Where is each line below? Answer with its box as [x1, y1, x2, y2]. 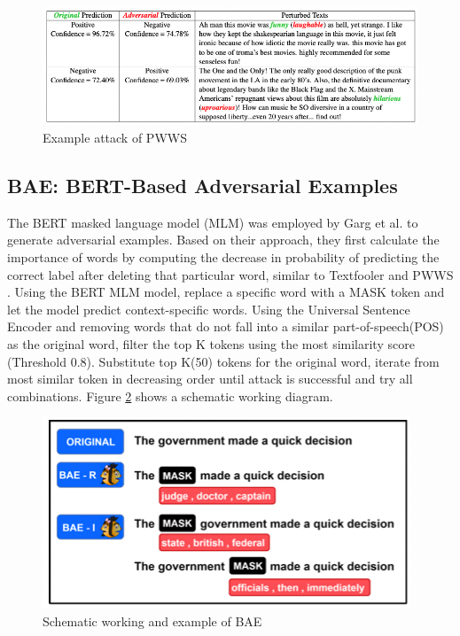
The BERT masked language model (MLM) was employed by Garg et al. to [7, 213, 418, 231]
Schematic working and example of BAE [43, 611, 262, 630]
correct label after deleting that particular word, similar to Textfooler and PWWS [7, 265, 454, 283]
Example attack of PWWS [43, 128, 187, 147]
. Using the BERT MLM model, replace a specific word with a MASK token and [7, 283, 445, 301]
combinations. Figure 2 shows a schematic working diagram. [7, 386, 333, 405]
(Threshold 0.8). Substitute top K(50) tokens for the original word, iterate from [7, 352, 440, 370]
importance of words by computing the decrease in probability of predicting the [7, 248, 440, 266]
